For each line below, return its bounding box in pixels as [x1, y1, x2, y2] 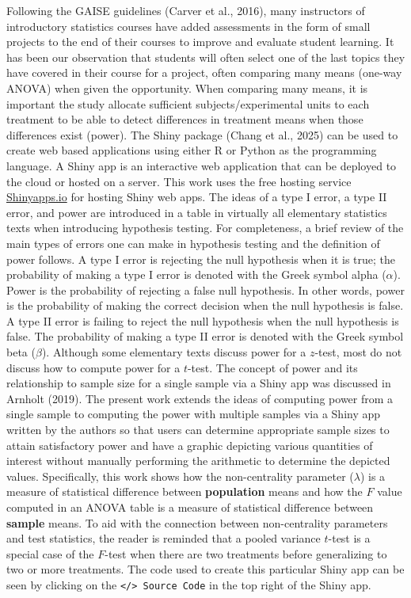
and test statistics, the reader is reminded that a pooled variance [6, 530, 321, 547]
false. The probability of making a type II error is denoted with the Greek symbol [6, 328, 404, 345]
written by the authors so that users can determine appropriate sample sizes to [6, 421, 390, 438]
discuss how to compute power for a [6, 359, 181, 375]
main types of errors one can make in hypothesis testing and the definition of [6, 234, 380, 251]
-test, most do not [314, 344, 402, 360]
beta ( [6, 344, 36, 360]
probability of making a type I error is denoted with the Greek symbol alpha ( [6, 266, 386, 283]
